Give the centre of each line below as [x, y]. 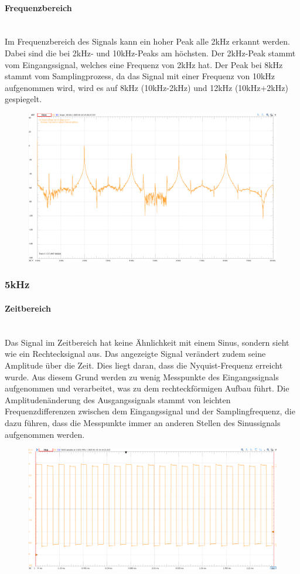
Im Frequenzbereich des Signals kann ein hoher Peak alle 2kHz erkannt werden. [147, 41]
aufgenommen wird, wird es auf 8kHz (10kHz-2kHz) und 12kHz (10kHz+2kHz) [146, 87]
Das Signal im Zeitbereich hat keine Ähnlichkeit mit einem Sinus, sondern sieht [147, 342]
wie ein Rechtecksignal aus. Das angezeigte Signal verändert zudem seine [135, 354]
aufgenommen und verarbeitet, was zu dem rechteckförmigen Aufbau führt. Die [147, 388]
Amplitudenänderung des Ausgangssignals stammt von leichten [118, 399]
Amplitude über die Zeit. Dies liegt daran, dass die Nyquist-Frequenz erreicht [144, 365]
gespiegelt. [23, 99]
